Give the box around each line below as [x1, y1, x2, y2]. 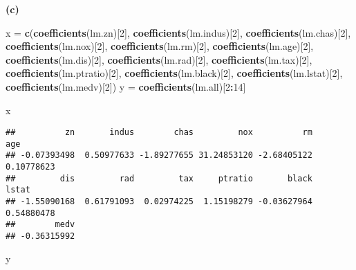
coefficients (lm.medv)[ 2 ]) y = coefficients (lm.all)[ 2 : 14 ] [6, 79, 246, 93]
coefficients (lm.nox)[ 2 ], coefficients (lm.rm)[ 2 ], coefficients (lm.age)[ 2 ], [6, 39, 314, 53]
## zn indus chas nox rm [6, 127, 312, 138]
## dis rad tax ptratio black [6, 173, 312, 183]
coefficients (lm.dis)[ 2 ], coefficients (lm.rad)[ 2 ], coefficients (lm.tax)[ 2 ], [6, 52, 312, 66]
